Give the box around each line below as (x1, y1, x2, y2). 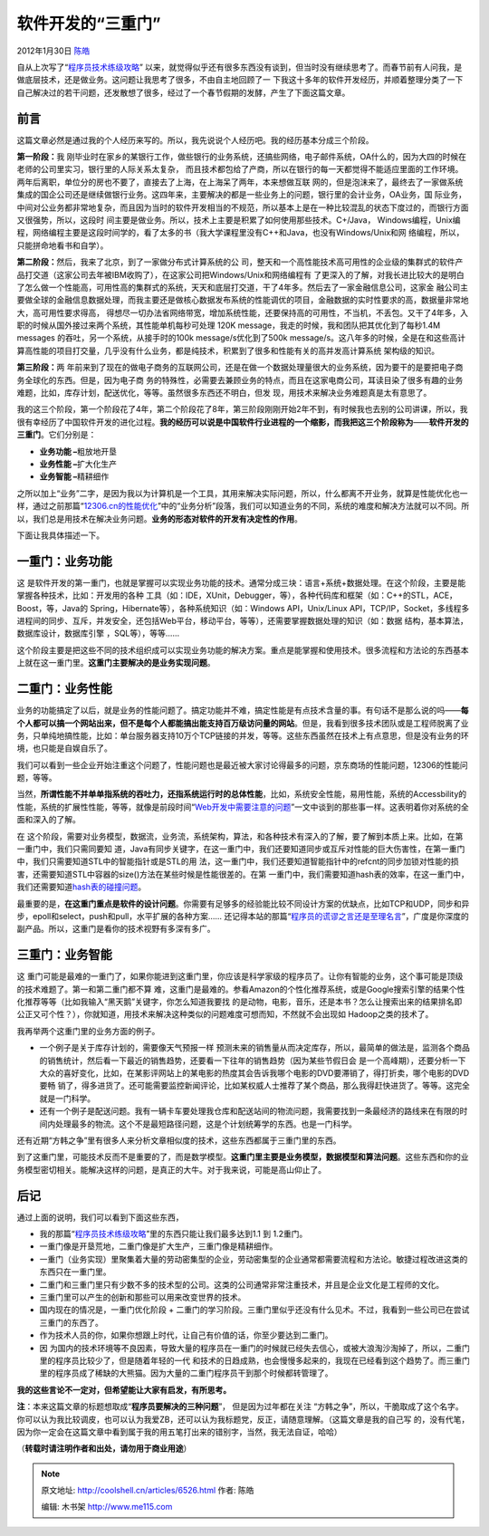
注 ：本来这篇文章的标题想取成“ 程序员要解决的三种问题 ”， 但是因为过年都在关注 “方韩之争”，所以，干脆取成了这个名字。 (16, 1401, 464, 1412)
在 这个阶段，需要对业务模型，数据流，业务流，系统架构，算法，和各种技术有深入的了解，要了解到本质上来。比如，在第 (16, 830, 464, 841)
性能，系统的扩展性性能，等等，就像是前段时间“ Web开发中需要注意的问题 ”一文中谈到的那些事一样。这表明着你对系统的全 (16, 802, 470, 812)
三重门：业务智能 (16, 947, 112, 963)
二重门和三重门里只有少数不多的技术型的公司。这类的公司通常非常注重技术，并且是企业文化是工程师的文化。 (39, 1279, 444, 1290)
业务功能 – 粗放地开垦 (39, 446, 118, 456)
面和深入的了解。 (16, 814, 81, 825)
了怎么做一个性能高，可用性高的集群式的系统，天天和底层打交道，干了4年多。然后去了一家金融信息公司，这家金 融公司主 (16, 282, 468, 293)
